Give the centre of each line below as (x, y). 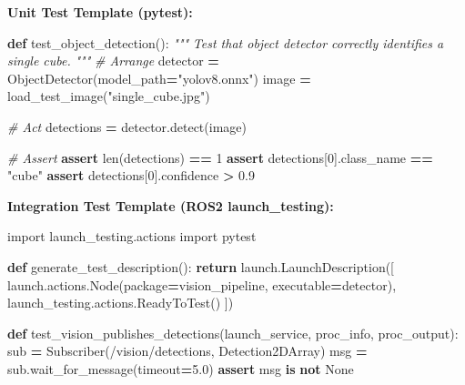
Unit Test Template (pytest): (100, 12)
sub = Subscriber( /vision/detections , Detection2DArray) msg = (187, 351)
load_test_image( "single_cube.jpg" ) (109, 96)
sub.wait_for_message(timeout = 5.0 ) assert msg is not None (181, 368)
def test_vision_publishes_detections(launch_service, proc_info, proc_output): (233, 333)
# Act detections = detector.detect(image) (127, 126)
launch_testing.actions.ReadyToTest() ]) (121, 303)
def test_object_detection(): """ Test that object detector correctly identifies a (226, 42)
